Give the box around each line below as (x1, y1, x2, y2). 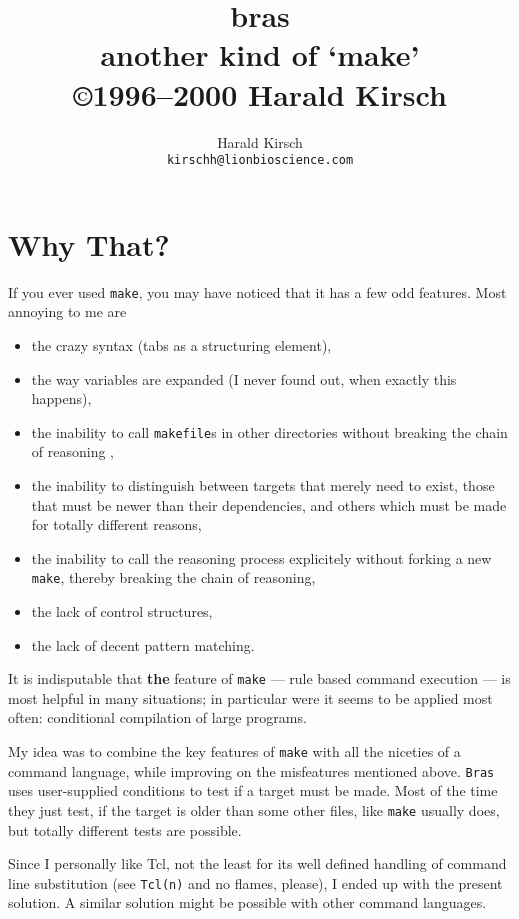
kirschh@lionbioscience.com (166, 153, 354, 168)
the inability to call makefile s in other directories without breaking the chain (31, 421, 508, 442)
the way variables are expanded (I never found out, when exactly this (31, 368, 457, 389)
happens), (31, 388, 92, 409)
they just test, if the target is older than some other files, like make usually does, (8, 799, 500, 820)
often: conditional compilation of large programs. (8, 707, 307, 728)
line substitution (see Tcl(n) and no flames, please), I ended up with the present (8, 872, 503, 893)
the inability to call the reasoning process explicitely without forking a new (31, 547, 492, 568)
